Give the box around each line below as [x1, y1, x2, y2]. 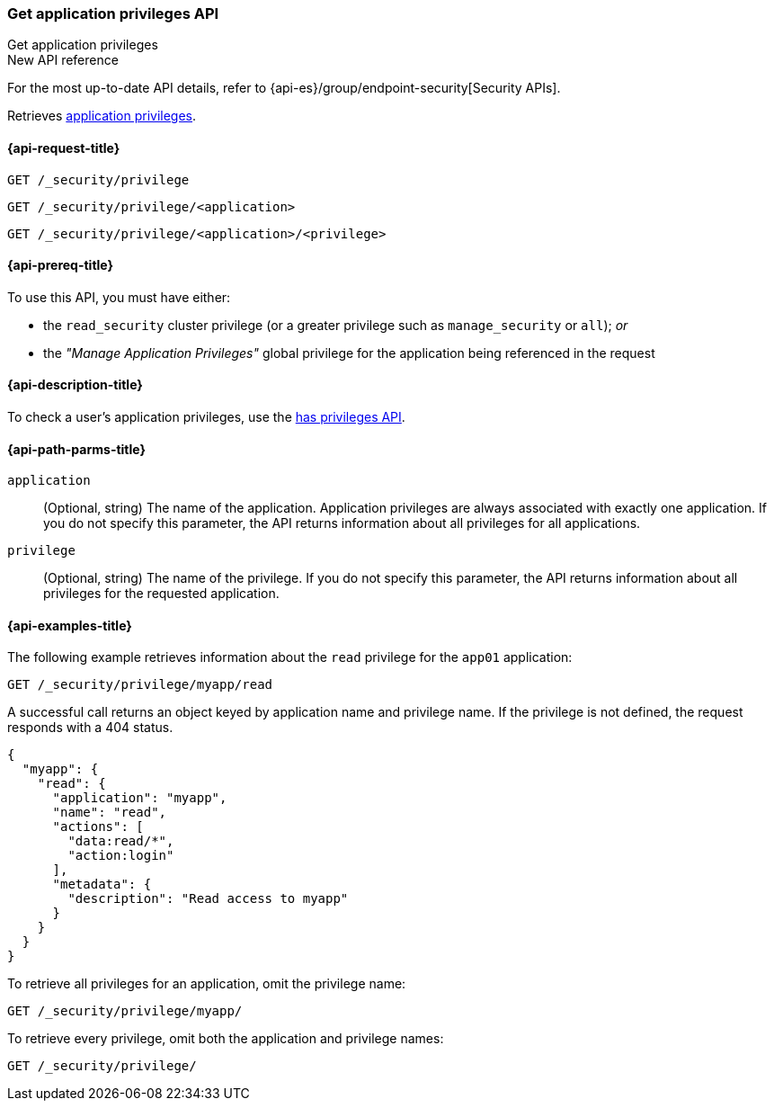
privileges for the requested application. [43, 585, 280, 602]
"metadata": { [52, 877, 152, 892]
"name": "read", [52, 805, 167, 820]
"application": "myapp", [52, 791, 227, 806]
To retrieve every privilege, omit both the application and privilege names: [7, 1031, 444, 1047]
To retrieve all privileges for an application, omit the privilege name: [7, 976, 406, 992]
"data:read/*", [67, 834, 174, 849]
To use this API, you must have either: [7, 289, 231, 305]
